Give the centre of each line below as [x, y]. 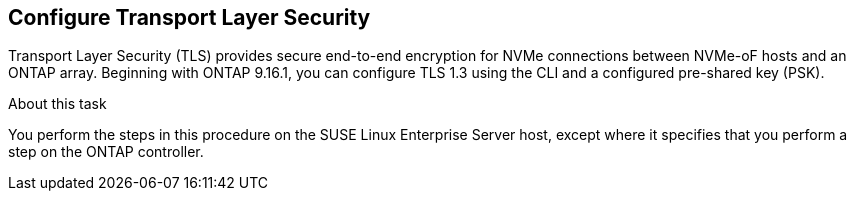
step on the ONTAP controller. [106, 152]
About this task [57, 104]
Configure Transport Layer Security [189, 17]
